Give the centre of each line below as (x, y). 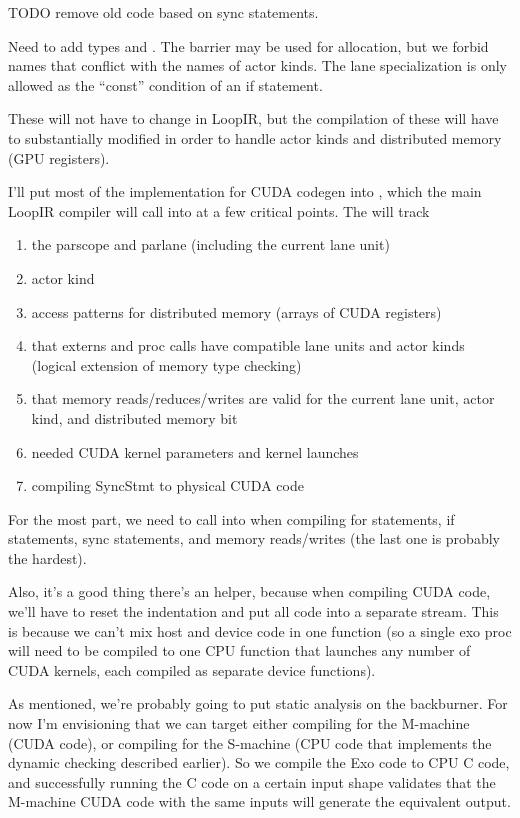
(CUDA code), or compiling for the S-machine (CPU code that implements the (250, 742)
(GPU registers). (59, 157)
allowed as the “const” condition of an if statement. (165, 84)
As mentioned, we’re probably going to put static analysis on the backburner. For (258, 703)
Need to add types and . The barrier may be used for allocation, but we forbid (248, 45)
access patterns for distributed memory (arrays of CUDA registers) (236, 311)
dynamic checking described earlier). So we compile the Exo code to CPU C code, (259, 762)
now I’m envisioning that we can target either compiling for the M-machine (239, 723)
